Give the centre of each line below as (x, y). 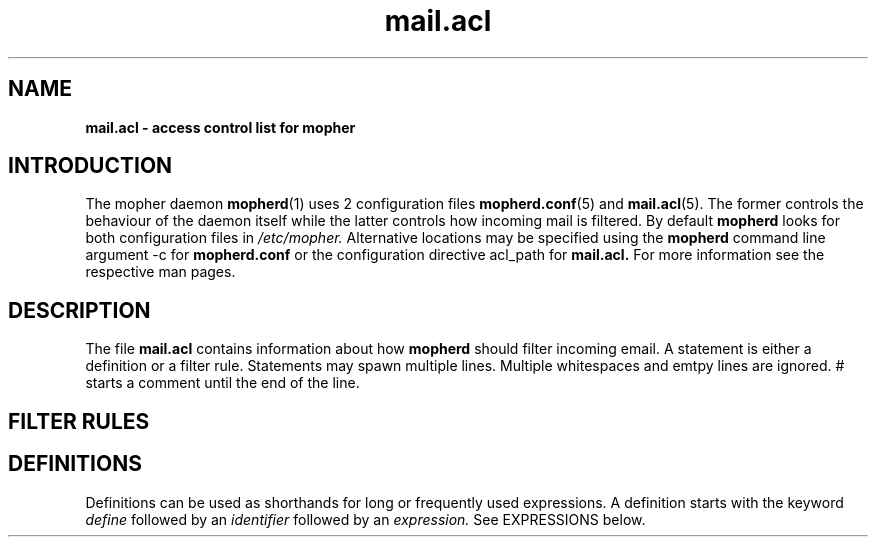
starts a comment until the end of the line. (222, 383)
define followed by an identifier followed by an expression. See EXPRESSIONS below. (365, 519)
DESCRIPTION (79, 310)
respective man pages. (160, 272)
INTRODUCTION (90, 166)
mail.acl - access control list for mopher (220, 127)
